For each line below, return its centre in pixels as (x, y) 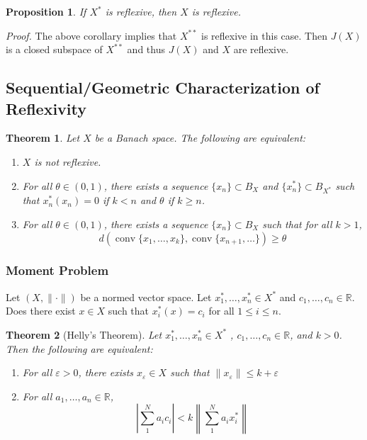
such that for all (297, 224)
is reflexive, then (141, 11)
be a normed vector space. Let (146, 297)
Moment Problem (57, 270)
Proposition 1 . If (46, 11)
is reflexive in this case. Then (265, 35)
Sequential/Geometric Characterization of (163, 88)
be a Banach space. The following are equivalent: (200, 138)
